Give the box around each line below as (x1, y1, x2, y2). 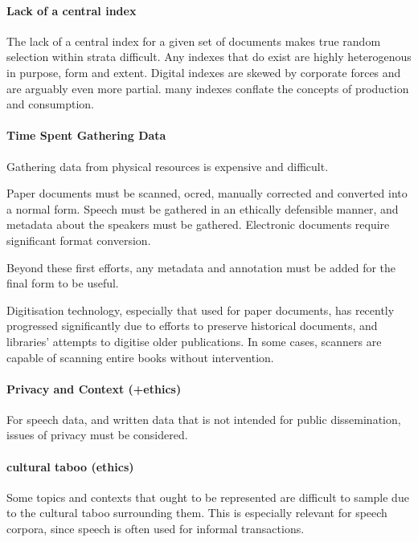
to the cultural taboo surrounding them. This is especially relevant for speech (6, 504, 387, 521)
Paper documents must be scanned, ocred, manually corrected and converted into (6, 185, 408, 202)
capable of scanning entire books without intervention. (6, 348, 274, 365)
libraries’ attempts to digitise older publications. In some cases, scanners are (6, 332, 382, 349)
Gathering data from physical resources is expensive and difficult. (6, 157, 329, 174)
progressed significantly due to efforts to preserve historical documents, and (6, 317, 378, 334)
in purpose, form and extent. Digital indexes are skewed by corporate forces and (6, 63, 401, 80)
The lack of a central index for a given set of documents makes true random (6, 32, 381, 49)
